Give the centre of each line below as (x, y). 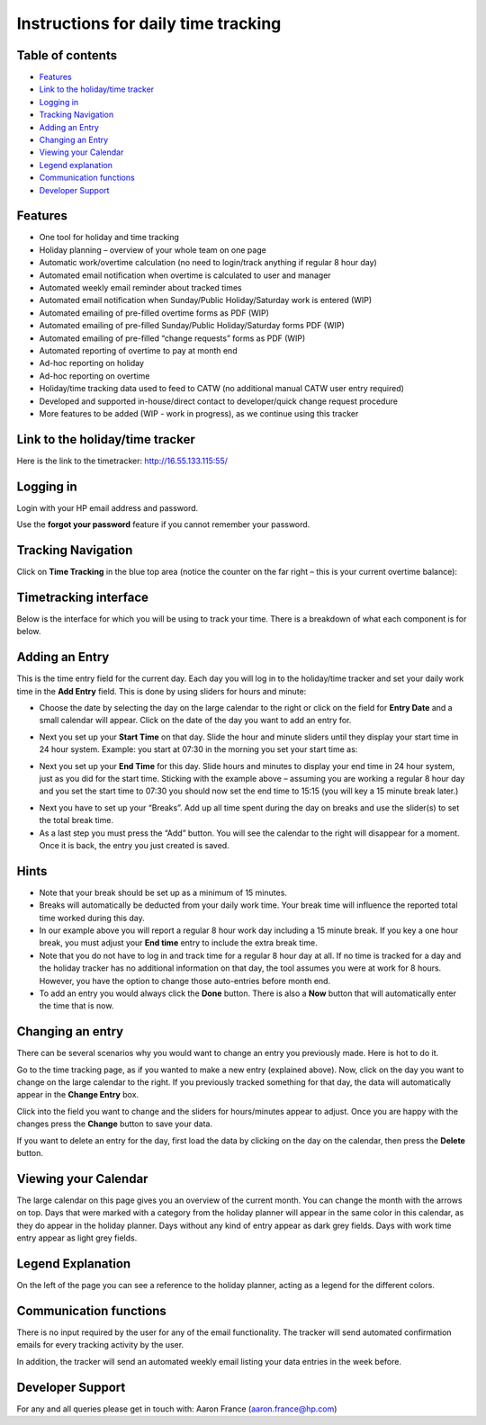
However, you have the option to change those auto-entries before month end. (185, 981)
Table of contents (67, 55)
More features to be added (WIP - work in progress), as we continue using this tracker (199, 413)
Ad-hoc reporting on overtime (94, 376)
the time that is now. (76, 1006)
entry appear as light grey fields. (77, 1238)
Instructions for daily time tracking (149, 23)
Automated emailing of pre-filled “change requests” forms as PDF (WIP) (172, 338)
